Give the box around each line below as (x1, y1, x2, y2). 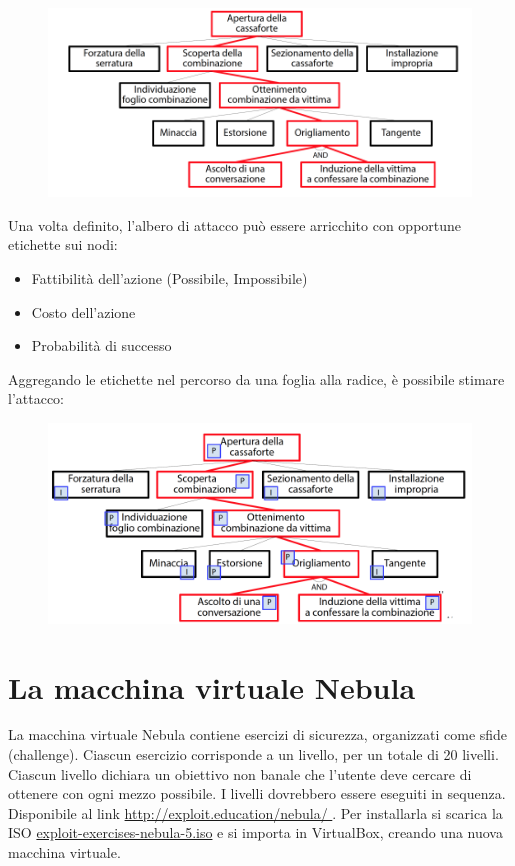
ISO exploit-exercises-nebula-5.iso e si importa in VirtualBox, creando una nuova (8, 822, 503, 843)
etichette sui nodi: (8, 234, 118, 255)
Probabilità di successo (31, 335, 172, 356)
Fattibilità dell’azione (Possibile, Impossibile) (31, 267, 308, 288)
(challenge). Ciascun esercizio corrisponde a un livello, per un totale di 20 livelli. (8, 744, 499, 765)
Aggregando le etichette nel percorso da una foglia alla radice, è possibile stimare (8, 368, 505, 389)
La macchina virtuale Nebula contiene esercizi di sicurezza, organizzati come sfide (8, 724, 508, 745)
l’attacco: (8, 388, 64, 409)
